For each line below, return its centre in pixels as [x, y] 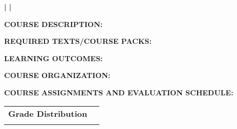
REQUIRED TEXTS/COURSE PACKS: [78, 41]
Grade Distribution [48, 113]
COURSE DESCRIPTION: [53, 24]
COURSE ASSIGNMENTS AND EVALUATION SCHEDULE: [119, 92]
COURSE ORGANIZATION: [57, 75]
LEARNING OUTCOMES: [53, 58]
